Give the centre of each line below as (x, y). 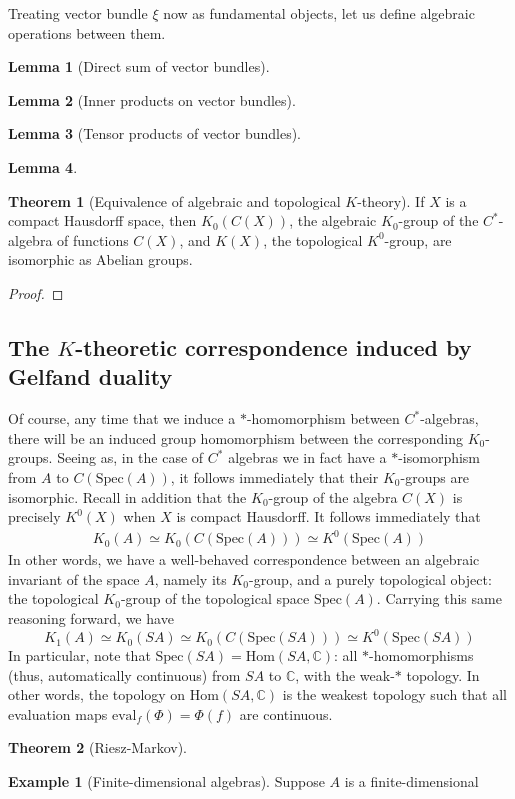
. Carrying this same (439, 598)
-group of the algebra (333, 496)
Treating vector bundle (78, 13)
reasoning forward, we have (91, 618)
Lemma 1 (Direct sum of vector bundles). (139, 66)
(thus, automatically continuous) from (124, 674)
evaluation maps (58, 713)
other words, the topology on (97, 694)
